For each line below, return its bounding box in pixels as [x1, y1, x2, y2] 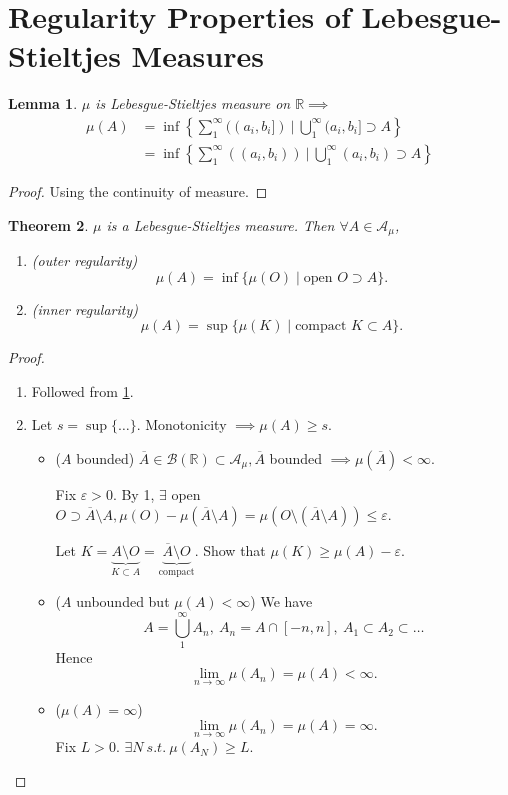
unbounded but [76, 591, 170, 612]
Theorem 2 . [8, 214, 89, 235]
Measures [131, 35, 264, 76]
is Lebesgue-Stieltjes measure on [95, 93, 291, 114]
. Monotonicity [136, 414, 227, 435]
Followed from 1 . [31, 380, 134, 401]
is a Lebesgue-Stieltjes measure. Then [106, 214, 335, 235]
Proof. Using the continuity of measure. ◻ [8, 180, 268, 201]
